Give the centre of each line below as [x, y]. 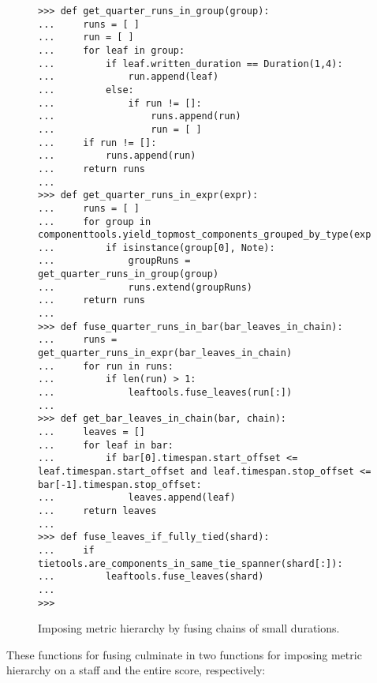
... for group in [95, 221]
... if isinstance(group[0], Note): [157, 248]
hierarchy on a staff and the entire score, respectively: [136, 670]
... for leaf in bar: [106, 445]
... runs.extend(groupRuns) [146, 287]
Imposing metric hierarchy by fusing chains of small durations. [189, 628]
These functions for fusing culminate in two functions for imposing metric [184, 654]
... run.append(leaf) [129, 77]
